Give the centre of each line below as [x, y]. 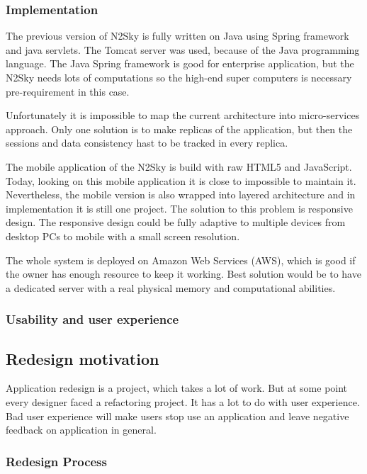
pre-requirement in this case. [68, 91]
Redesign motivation [83, 358]
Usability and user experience [92, 319]
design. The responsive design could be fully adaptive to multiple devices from [176, 222]
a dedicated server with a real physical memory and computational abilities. [171, 287]
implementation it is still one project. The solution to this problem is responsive [179, 208]
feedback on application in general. [81, 430]
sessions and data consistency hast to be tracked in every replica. [147, 143]
